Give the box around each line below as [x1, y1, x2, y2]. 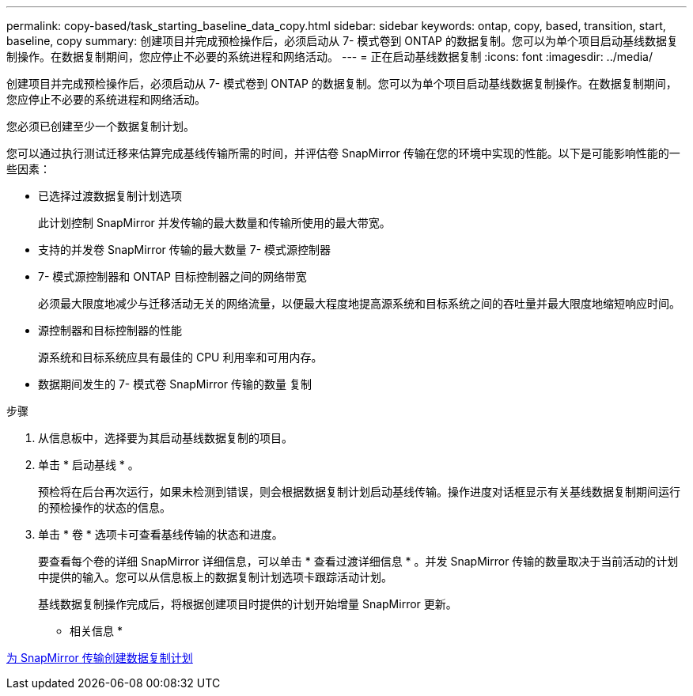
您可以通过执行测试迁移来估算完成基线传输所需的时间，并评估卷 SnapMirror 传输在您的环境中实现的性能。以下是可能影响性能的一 [6, 146, 680, 160]
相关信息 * [70, 624, 123, 637]
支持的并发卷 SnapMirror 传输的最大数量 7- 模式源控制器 [38, 243, 331, 256]
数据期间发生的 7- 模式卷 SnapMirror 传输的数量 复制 [38, 377, 312, 391]
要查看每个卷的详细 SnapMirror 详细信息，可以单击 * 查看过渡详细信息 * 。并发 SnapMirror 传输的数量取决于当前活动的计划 [38, 554, 679, 568]
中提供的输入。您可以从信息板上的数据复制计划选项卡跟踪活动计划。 [38, 570, 392, 584]
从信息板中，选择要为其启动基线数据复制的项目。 [38, 431, 293, 444]
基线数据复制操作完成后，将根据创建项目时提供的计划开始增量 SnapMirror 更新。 [38, 597, 457, 611]
